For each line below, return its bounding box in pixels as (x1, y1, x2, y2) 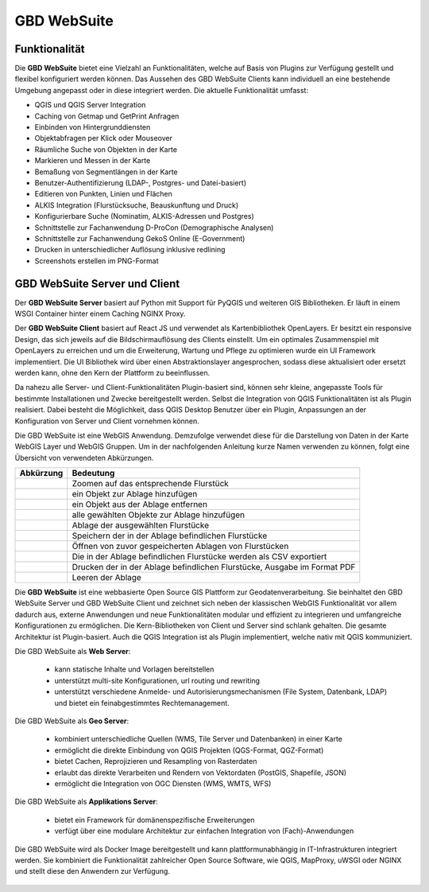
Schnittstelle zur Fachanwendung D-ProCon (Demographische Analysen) (34, 223, 274, 232)
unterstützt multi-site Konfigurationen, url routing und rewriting (54, 676, 261, 685)
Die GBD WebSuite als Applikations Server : (14, 797, 158, 807)
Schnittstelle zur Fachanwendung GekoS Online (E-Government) (34, 233, 245, 243)
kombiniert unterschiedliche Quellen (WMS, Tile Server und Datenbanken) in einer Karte (54, 734, 343, 744)
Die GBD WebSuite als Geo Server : (14, 716, 129, 726)
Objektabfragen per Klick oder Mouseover (34, 134, 172, 143)
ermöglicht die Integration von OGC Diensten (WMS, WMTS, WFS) (54, 778, 272, 788)
